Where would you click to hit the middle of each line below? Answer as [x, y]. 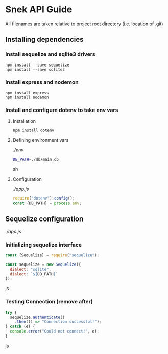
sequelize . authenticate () [38, 317]
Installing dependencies [44, 40]
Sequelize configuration [44, 219]
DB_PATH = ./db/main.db [35, 160]
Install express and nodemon [42, 82]
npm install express [27, 93]
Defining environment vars [41, 140]
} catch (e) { [20, 327]
